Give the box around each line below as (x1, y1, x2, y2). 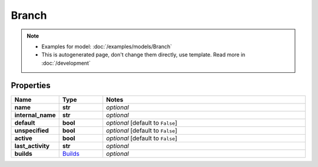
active (14, 134, 32, 142)
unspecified (14, 126, 49, 135)
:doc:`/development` (41, 59, 91, 66)
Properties (11, 80, 51, 91)
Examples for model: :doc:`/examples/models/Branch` (41, 43, 173, 50)
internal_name (14, 111, 56, 119)
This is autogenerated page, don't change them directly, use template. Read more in (41, 51, 246, 58)
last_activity (14, 142, 50, 150)
